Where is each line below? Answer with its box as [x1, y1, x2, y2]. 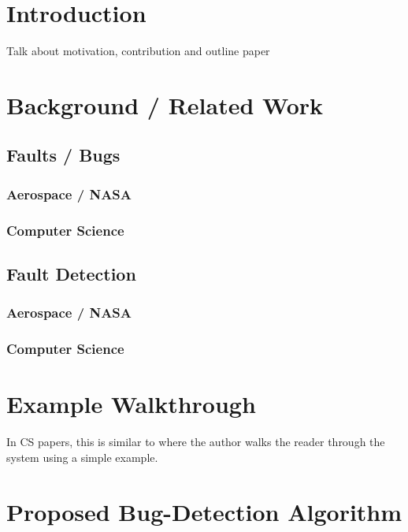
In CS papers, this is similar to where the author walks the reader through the [6, 433, 385, 450]
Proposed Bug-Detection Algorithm [6, 495, 402, 527]
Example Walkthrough [6, 388, 256, 420]
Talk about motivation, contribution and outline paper [6, 43, 270, 59]
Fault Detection [6, 261, 136, 285]
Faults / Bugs [6, 143, 121, 167]
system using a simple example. [6, 448, 158, 465]
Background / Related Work [6, 88, 324, 121]
